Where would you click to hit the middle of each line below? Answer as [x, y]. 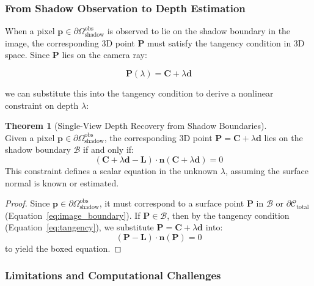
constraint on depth [42, 105]
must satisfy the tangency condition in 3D [226, 42]
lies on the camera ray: [104, 55]
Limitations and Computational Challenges [113, 275]
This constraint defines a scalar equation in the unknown [111, 170]
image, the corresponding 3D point [70, 42]
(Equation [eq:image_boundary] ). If [73, 215]
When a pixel [30, 31]
